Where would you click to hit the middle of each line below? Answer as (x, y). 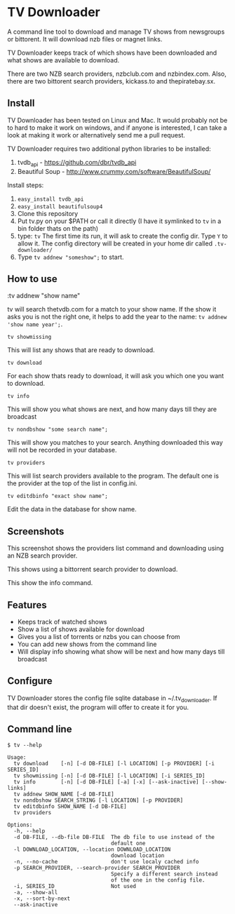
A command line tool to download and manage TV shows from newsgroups (116, 32)
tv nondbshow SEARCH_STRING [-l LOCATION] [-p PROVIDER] (99, 800)
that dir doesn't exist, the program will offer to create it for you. (98, 707)
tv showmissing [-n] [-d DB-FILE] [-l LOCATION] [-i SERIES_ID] (109, 776)
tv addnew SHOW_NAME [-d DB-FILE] (64, 794)
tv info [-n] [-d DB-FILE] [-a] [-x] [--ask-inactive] (106, 782)
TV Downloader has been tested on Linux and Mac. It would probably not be (117, 120)
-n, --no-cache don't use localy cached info (106, 862)
